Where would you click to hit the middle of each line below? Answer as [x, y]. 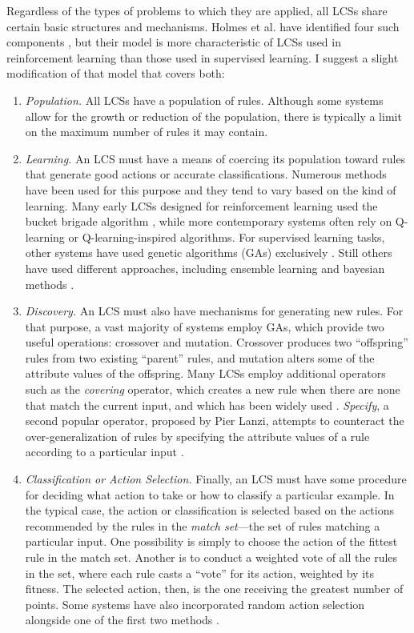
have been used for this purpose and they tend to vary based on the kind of [211, 189]
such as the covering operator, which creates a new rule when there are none [213, 389]
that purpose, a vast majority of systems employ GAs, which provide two [205, 326]
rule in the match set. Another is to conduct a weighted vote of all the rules [211, 557]
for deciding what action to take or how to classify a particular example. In [210, 494]
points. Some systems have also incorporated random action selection [195, 604]
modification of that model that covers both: [116, 73]
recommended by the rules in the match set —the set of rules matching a [203, 525]
